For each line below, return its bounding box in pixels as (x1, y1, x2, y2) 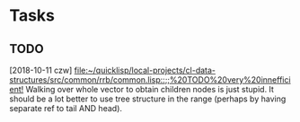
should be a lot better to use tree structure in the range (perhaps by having (9, 93, 287, 104)
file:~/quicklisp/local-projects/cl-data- (74, 65, 216, 75)
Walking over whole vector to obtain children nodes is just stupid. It (25, 84, 274, 94)
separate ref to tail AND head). (9, 103, 123, 113)
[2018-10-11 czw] (9, 65, 73, 75)
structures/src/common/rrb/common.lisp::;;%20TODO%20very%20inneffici (9, 74, 291, 85)
